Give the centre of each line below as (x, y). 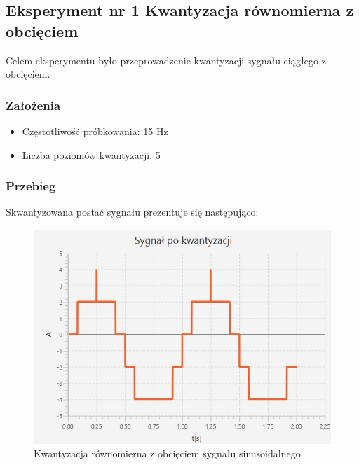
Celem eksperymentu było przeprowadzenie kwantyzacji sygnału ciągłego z (166, 60)
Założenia (33, 105)
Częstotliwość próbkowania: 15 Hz (95, 131)
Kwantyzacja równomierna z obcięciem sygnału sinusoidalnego (167, 453)
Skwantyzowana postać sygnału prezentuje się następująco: (132, 212)
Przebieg (31, 186)
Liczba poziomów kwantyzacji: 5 (91, 154)
